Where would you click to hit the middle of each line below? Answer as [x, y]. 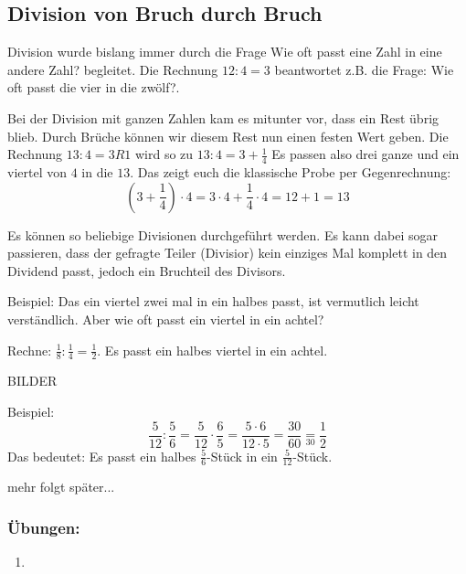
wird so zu [164, 154]
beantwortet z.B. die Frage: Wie [364, 69]
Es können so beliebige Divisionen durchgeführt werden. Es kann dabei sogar [222, 234]
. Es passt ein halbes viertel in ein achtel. [212, 350]
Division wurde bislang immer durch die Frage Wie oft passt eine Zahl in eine [225, 52]
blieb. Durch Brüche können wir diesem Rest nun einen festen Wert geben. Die [228, 136]
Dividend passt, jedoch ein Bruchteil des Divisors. [147, 270]
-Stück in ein [242, 456]
